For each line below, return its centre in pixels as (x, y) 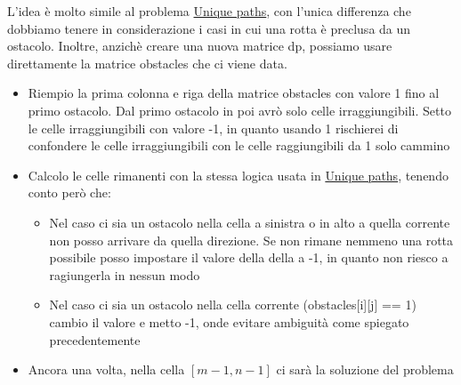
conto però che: (69, 192)
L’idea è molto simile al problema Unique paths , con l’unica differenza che (209, 11)
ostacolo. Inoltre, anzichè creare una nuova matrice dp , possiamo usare (200, 46)
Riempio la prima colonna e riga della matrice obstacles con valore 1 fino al (234, 93)
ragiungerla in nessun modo (125, 274)
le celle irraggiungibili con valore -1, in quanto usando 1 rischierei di (213, 128)
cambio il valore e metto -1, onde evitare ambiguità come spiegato (229, 321)
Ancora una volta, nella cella (106, 369)
